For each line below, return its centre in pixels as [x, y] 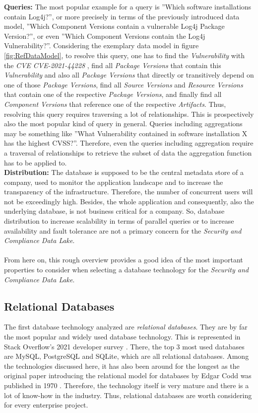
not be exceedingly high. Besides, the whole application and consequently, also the [129, 201]
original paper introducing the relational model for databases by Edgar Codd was [128, 375]
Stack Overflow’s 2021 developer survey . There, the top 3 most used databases [124, 346]
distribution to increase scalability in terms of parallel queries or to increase [119, 221]
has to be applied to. [35, 162]
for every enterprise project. [46, 405]
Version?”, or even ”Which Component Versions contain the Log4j [105, 36]
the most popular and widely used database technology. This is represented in [122, 337]
